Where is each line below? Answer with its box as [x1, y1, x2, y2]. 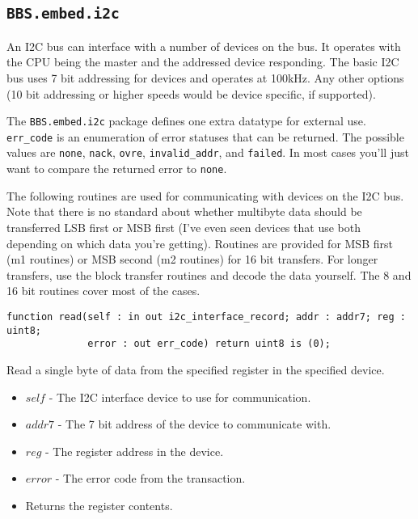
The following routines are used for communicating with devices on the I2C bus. [6, 187, 404, 204]
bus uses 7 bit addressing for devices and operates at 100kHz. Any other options [6, 69, 404, 86]
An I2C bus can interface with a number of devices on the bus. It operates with [6, 37, 401, 54]
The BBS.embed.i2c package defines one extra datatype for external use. [6, 112, 366, 129]
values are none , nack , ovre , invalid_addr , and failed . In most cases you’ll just [6, 144, 409, 161]
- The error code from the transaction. [55, 470, 246, 487]
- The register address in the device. [45, 442, 224, 459]
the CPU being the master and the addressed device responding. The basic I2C [6, 53, 399, 70]
